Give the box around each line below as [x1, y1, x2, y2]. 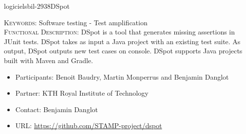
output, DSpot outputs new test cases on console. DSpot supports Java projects [4, 46, 243, 56]
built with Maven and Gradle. [4, 55, 93, 65]
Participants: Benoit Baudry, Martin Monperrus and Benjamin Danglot [15, 71, 229, 82]
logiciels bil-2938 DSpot [4, 1, 70, 11]
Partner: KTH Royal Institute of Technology [15, 88, 149, 98]
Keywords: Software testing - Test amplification [4, 17, 148, 27]
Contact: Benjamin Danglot [15, 104, 98, 114]
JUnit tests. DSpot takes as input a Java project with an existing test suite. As [4, 36, 241, 46]
